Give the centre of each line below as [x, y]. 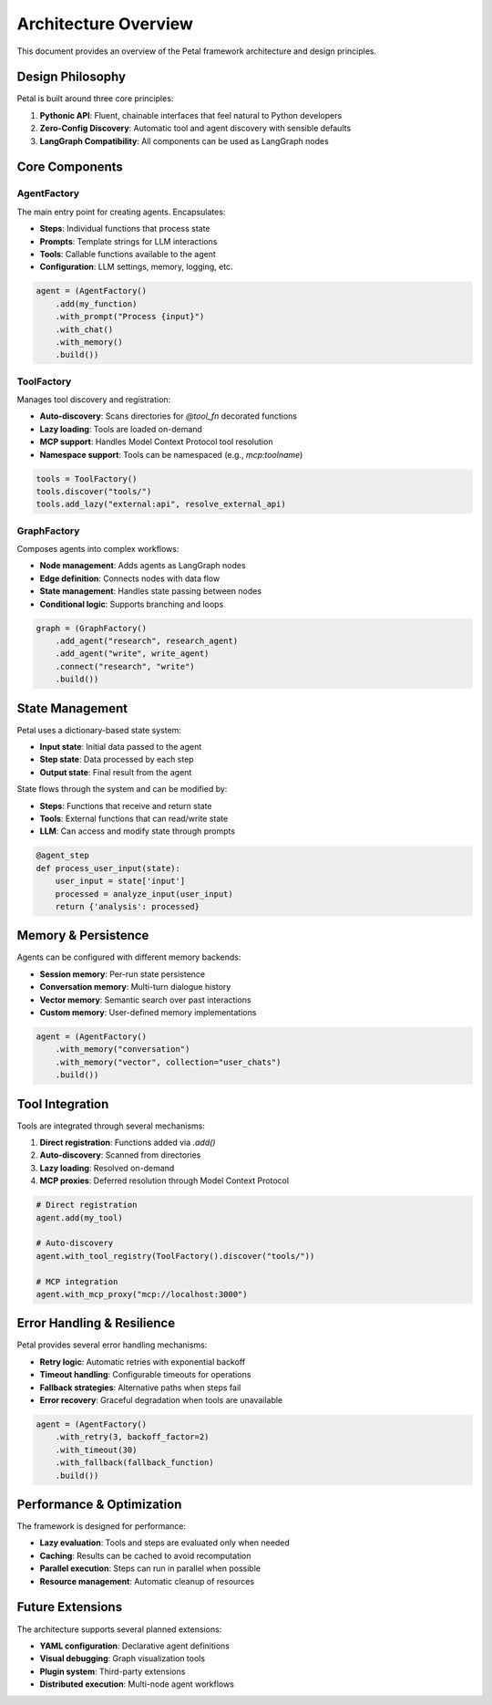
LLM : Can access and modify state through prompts [138, 831]
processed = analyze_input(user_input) [144, 894]
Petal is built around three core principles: [95, 99]
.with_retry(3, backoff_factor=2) [132, 1437]
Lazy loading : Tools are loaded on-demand [121, 429]
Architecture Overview [105, 24]
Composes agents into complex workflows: [98, 549]
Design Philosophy [72, 77]
